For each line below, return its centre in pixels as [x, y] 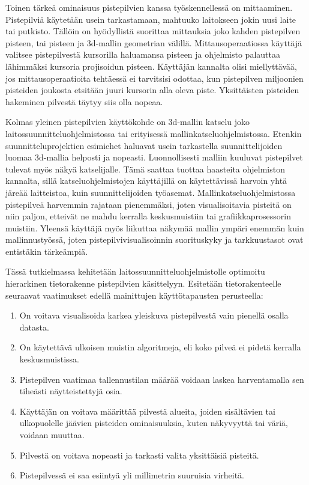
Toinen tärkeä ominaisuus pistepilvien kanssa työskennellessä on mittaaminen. [149, 7]
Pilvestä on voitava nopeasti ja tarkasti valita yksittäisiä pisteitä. [139, 455]
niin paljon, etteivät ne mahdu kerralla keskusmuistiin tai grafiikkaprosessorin [148, 216]
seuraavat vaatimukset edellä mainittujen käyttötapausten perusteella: [134, 295]
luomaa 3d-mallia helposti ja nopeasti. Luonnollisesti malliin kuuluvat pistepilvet [154, 157]
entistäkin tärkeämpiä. [47, 251]
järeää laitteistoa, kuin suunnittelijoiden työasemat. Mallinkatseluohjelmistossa [151, 192]
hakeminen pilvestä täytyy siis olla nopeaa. [84, 101]
